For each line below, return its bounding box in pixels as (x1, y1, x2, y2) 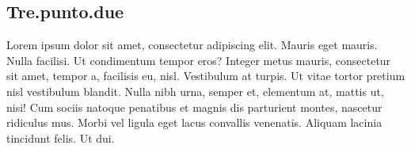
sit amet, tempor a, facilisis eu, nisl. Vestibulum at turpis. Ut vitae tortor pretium (6, 67, 405, 84)
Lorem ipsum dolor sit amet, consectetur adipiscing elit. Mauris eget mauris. (6, 36, 378, 53)
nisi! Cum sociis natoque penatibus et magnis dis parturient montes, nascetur (6, 98, 382, 115)
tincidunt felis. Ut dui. (6, 129, 115, 146)
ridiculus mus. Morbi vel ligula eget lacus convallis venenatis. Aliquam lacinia (6, 114, 382, 131)
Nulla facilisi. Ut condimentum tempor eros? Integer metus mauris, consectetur (6, 52, 391, 68)
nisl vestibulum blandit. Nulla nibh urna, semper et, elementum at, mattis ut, (6, 82, 384, 99)
